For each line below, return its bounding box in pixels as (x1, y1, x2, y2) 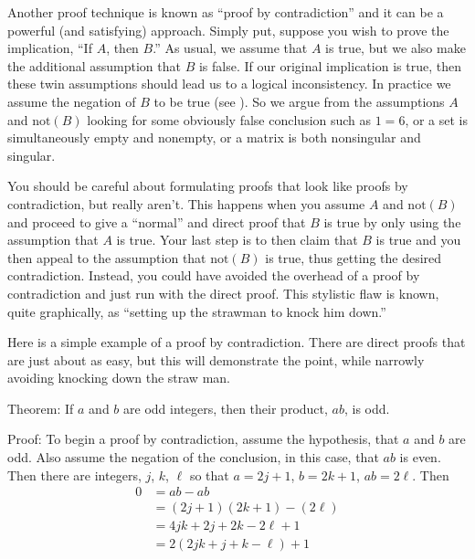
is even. (399, 448, 441, 467)
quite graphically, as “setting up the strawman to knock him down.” (7, 301, 386, 321)
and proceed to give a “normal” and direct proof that (7, 212, 306, 231)
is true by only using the (323, 212, 461, 231)
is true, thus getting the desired (265, 248, 442, 267)
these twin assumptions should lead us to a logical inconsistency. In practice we (7, 74, 451, 93)
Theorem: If (7, 398, 74, 417)
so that (189, 465, 229, 484)
